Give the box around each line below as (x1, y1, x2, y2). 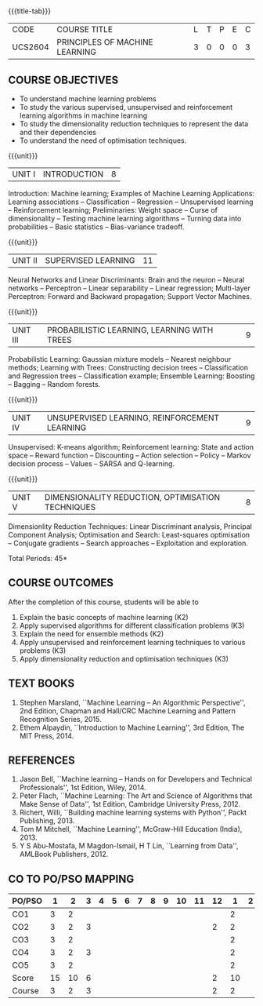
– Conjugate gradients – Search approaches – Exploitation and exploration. (8, 538, 249, 548)
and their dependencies (19, 128, 96, 137)
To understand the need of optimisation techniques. (19, 136, 187, 145)
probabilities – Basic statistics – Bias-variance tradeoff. (8, 222, 185, 231)
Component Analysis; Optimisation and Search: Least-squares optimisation (8, 530, 250, 539)
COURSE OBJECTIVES (8, 73, 119, 86)
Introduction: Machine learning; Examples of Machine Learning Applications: (8, 189, 255, 198)
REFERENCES (8, 754, 76, 767)
